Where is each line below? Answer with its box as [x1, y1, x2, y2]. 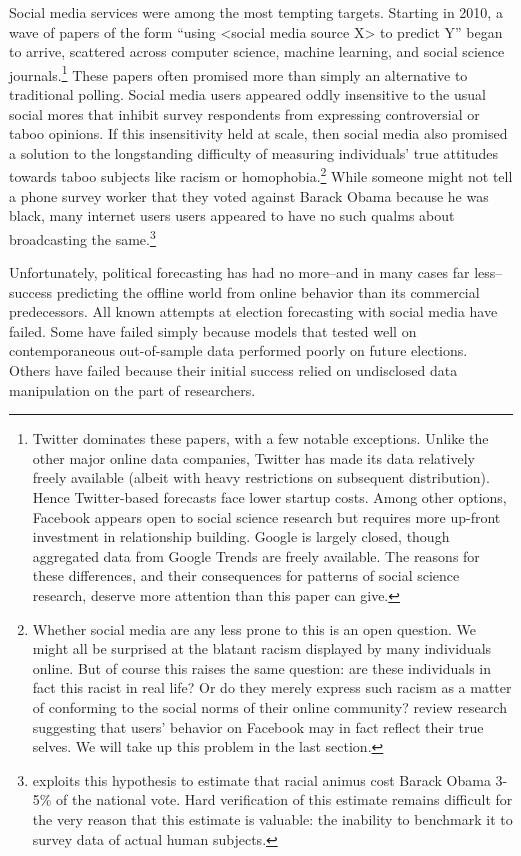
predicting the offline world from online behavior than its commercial [56, 281, 480, 302]
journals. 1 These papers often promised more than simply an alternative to [9, 61, 468, 85]
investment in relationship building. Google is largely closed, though [32, 526, 450, 547]
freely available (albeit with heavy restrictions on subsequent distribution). [32, 467, 490, 488]
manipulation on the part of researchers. [9, 379, 256, 400]
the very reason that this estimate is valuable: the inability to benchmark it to [32, 808, 513, 829]
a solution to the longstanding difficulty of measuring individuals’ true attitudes [9, 142, 498, 163]
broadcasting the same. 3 [9, 225, 156, 249]
